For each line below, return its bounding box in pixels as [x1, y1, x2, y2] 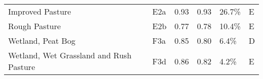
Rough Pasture [8, 20, 61, 32]
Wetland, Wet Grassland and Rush [8, 49, 131, 61]
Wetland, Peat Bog [8, 35, 75, 46]
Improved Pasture [8, 6, 71, 17]
